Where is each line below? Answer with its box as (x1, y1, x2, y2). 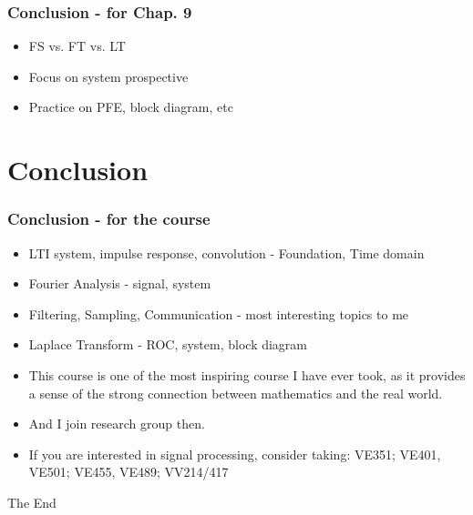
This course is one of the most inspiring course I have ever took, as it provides (28, 365, 466, 384)
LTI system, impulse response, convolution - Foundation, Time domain (28, 243, 425, 262)
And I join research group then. (28, 414, 205, 433)
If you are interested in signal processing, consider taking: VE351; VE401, (28, 444, 441, 463)
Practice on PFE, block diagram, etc (28, 97, 233, 116)
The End (7, 492, 57, 511)
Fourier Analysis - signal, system (28, 274, 211, 293)
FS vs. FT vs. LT (28, 36, 126, 56)
